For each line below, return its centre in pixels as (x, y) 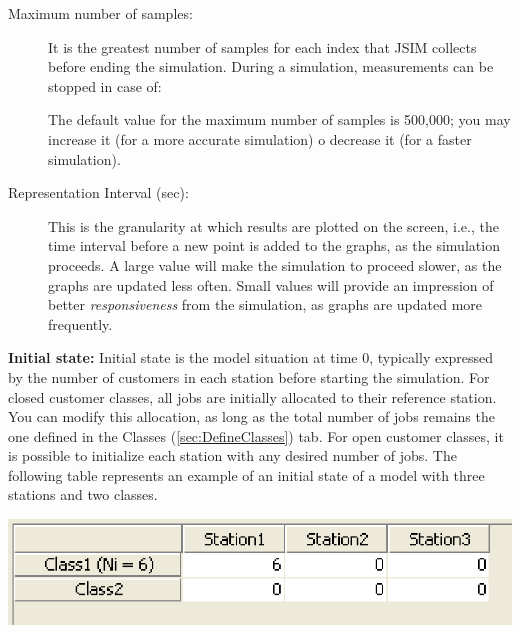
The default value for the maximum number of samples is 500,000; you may (279, 119)
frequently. (80, 323)
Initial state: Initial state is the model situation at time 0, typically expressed (251, 357)
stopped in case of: (105, 85)
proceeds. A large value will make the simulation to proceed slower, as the (275, 264)
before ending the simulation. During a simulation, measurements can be (271, 66)
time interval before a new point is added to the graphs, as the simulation (274, 245)
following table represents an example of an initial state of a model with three (246, 474)
